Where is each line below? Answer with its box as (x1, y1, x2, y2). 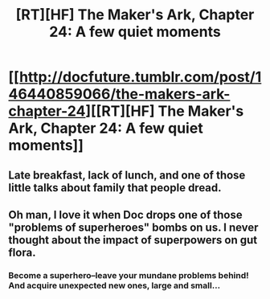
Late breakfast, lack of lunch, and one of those (8, 168, 246, 182)
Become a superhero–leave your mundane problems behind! (8, 269, 249, 281)
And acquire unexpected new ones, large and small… (8, 280, 221, 291)
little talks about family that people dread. (8, 181, 223, 195)
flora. (8, 245, 36, 259)
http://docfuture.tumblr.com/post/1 (18, 68, 262, 86)
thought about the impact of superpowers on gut (8, 233, 258, 247)
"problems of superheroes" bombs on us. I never (8, 220, 259, 234)
